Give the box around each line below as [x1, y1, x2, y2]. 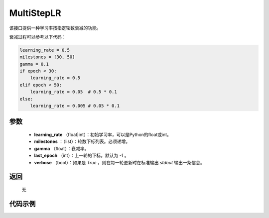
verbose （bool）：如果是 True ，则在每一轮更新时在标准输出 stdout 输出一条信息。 [34, 159, 205, 165]
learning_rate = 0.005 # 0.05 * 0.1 [30, 103, 120, 109]
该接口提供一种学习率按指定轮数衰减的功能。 [9, 25, 101, 31]
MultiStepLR [9, 7, 62, 18]
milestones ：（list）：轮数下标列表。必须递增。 [34, 138, 131, 144]
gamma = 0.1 [19, 61, 49, 67]
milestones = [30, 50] [19, 54, 75, 60]
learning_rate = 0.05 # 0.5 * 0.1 [30, 89, 117, 95]
